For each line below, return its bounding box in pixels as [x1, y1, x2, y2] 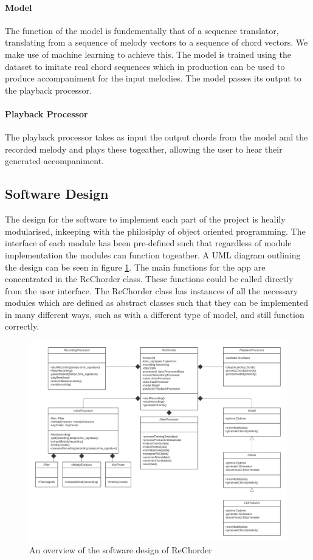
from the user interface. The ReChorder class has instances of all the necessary [5, 284, 298, 297]
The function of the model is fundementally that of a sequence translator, [5, 24, 279, 36]
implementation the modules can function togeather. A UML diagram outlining [5, 248, 301, 261]
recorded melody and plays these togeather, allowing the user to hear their [5, 142, 283, 155]
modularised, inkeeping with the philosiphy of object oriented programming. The [5, 224, 306, 237]
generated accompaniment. [5, 154, 104, 167]
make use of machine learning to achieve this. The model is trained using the [5, 47, 291, 60]
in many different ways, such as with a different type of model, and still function [5, 308, 304, 320]
